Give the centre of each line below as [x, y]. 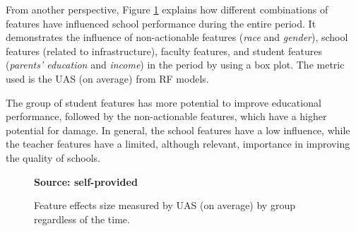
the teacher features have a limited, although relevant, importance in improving [178, 144]
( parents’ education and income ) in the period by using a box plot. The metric [175, 65]
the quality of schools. [53, 157]
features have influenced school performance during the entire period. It [161, 23]
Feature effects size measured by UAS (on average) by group [165, 205]
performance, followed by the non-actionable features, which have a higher [166, 116]
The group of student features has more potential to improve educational [164, 102]
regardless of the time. [82, 219]
